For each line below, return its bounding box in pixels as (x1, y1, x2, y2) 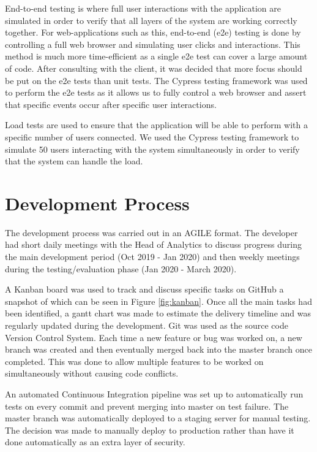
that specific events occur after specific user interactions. (5, 98, 217, 110)
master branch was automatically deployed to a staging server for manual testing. (5, 412, 311, 424)
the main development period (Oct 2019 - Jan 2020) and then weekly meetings (5, 250, 300, 263)
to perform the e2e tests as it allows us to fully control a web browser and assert (5, 86, 307, 99)
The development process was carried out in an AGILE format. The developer (5, 226, 298, 239)
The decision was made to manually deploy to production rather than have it (5, 423, 294, 436)
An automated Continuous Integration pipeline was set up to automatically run (5, 387, 304, 400)
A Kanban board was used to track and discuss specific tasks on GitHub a (5, 283, 284, 296)
